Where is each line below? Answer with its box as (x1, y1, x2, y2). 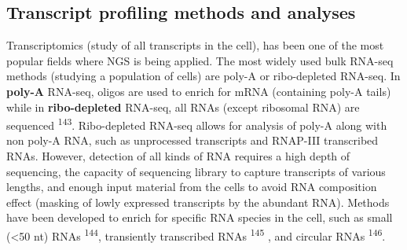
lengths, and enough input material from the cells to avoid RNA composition (6, 178, 377, 195)
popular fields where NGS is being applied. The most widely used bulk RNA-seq (6, 52, 394, 68)
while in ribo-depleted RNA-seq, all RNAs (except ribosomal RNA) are (6, 98, 360, 115)
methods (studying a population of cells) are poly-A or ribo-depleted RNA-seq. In (6, 68, 401, 84)
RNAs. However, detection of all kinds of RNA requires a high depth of (6, 148, 350, 164)
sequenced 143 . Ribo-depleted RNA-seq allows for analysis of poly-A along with (6, 115, 387, 133)
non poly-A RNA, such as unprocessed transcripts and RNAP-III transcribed (6, 132, 379, 149)
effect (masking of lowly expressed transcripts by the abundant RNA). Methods (6, 193, 390, 210)
